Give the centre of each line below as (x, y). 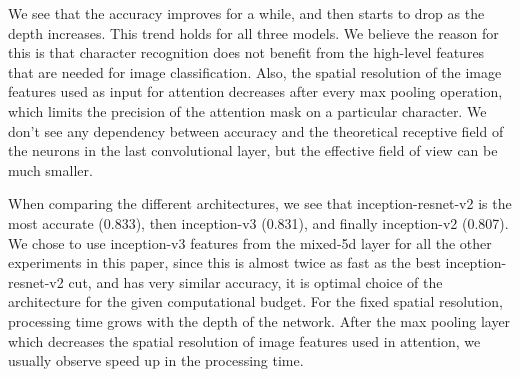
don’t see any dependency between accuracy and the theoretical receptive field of (256, 130)
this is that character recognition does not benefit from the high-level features (246, 52)
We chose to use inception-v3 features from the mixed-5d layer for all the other (250, 242)
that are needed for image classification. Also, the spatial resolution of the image (255, 71)
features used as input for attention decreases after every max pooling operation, (255, 91)
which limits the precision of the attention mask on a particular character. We (247, 110)
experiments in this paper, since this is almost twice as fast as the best (224, 262)
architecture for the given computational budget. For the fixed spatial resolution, (255, 301)
